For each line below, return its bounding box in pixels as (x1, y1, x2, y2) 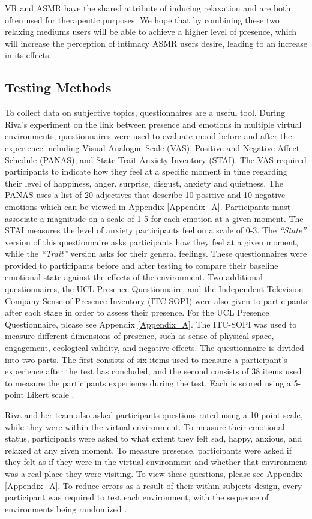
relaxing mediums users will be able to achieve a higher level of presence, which (5, 25, 297, 38)
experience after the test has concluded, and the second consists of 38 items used (5, 365, 302, 377)
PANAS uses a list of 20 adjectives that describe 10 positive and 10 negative (5, 188, 286, 201)
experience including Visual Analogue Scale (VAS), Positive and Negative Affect (5, 141, 300, 154)
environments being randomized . (5, 502, 127, 515)
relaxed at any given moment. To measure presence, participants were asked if (5, 443, 292, 456)
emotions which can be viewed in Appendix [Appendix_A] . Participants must (5, 200, 291, 212)
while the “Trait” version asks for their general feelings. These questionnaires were (5, 247, 307, 260)
